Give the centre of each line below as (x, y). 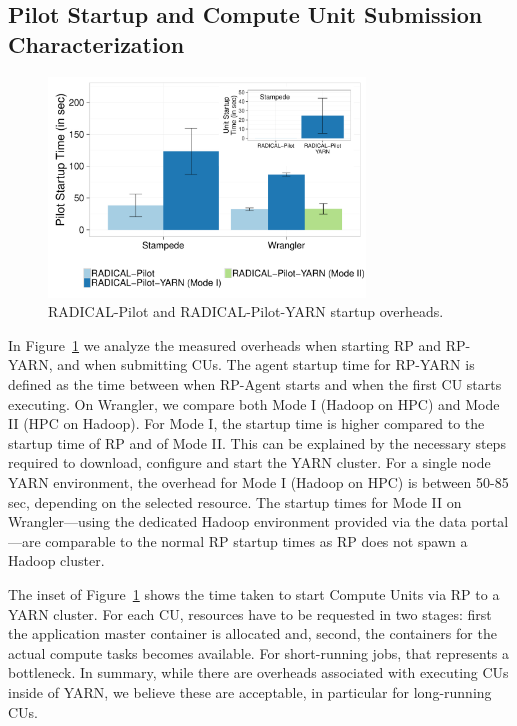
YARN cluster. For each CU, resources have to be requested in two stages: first (250, 613)
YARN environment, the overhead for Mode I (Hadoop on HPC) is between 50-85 (258, 482)
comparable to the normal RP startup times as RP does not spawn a (256, 540)
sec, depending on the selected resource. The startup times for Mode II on (235, 501)
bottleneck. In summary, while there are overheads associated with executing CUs (258, 672)
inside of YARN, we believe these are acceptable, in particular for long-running (250, 691)
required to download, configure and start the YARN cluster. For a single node (249, 462)
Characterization (96, 43)
